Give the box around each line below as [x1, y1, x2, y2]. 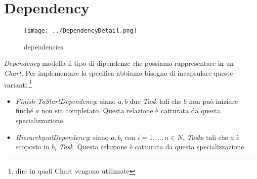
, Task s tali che [182, 132, 228, 142]
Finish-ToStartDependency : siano [15, 95, 116, 106]
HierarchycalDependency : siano [15, 132, 109, 142]
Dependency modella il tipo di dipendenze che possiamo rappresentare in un [4, 58, 234, 68]
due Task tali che [129, 95, 181, 106]
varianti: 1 [4, 78, 32, 89]
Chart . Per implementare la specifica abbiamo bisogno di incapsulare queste [4, 67, 233, 78]
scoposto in [15, 141, 50, 152]
